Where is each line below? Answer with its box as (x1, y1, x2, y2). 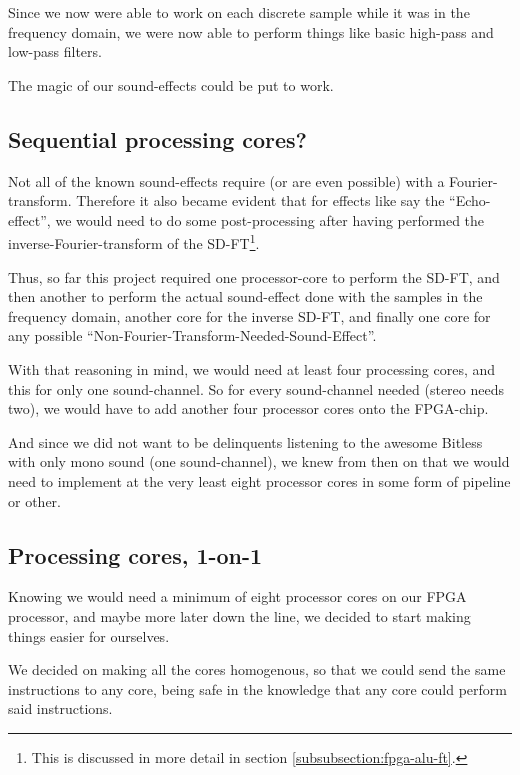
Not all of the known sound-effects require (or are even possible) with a (8, 170, 445, 191)
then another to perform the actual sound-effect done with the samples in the (8, 286, 483, 307)
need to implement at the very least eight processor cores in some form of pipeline (8, 470, 511, 491)
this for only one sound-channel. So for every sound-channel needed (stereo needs (8, 378, 504, 399)
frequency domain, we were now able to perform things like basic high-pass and (8, 21, 494, 42)
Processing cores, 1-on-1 (8, 539, 263, 570)
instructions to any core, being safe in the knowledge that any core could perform (8, 678, 507, 699)
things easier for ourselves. (8, 625, 170, 646)
